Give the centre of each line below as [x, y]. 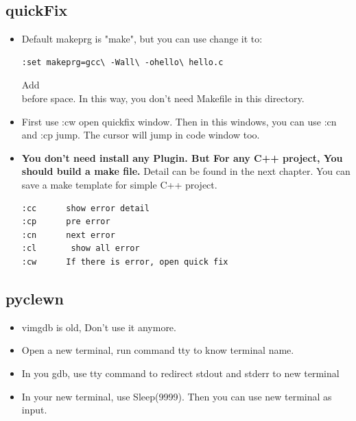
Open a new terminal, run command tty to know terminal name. [158, 350]
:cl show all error [81, 249]
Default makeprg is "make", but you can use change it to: [142, 39]
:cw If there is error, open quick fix [125, 262]
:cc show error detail [85, 208]
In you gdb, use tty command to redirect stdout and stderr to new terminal [180, 373]
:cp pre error [66, 222]
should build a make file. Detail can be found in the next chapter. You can [186, 171]
